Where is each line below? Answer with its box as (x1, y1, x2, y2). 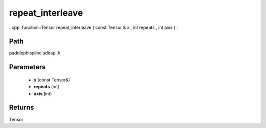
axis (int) (33, 91, 52, 97)
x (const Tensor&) (33, 77, 70, 83)
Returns (9, 103, 34, 112)
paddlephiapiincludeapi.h (9, 50, 61, 56)
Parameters (9, 63, 46, 71)
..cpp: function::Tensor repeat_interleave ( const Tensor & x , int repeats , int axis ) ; (9, 25, 178, 30)
